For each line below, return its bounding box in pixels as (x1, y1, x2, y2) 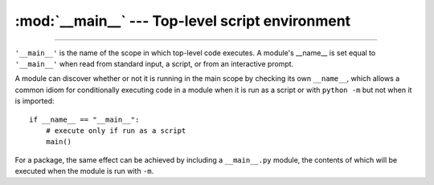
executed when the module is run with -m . (14, 167, 154, 176)
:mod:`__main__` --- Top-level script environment (14, 12, 351, 30)
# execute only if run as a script (45, 126, 186, 135)
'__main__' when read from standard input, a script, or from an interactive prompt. (14, 58, 294, 68)
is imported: (14, 96, 55, 106)
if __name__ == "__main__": (29, 115, 140, 124)
